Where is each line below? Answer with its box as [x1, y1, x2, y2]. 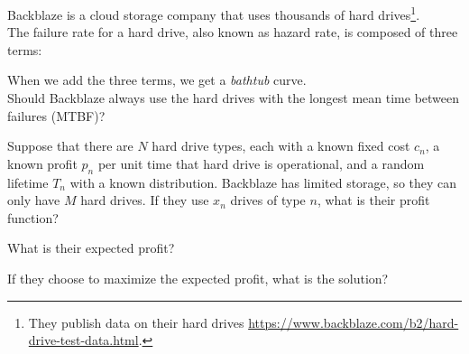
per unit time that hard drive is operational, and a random [97, 154, 425, 172]
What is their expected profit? [7, 238, 175, 257]
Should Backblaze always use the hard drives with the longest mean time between [7, 88, 460, 107]
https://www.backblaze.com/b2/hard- [248, 312, 459, 331]
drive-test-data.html [28, 331, 139, 349]
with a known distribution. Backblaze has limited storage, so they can [69, 172, 457, 191]
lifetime [7, 172, 49, 191]
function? [7, 208, 59, 227]
